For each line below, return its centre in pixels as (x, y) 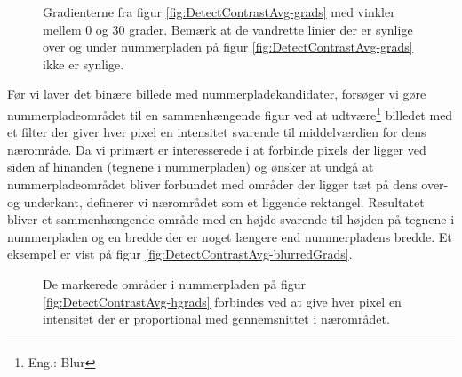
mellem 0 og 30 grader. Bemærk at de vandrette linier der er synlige (228, 29)
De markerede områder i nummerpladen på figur (174, 283)
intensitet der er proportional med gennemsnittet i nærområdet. (216, 319)
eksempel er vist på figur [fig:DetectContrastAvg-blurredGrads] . (180, 254)
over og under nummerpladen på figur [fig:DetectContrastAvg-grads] (228, 47)
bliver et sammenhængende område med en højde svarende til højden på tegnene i (231, 219)
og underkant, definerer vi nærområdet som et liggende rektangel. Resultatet (216, 201)
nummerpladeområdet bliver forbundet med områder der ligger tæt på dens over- (228, 184)
